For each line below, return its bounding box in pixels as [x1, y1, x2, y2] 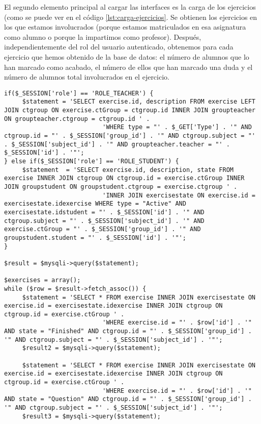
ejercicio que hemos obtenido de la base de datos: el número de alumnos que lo [4, 51, 249, 62]
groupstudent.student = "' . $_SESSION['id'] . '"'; [4, 234, 186, 241]
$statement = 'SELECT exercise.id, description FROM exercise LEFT [22, 98, 255, 106]
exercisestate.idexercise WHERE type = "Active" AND [4, 200, 186, 208]
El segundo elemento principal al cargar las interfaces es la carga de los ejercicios [4, 2, 256, 12]
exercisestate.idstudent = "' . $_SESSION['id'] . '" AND [4, 208, 205, 216]
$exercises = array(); [4, 277, 81, 284]
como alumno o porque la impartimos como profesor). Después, [4, 31, 201, 42]
